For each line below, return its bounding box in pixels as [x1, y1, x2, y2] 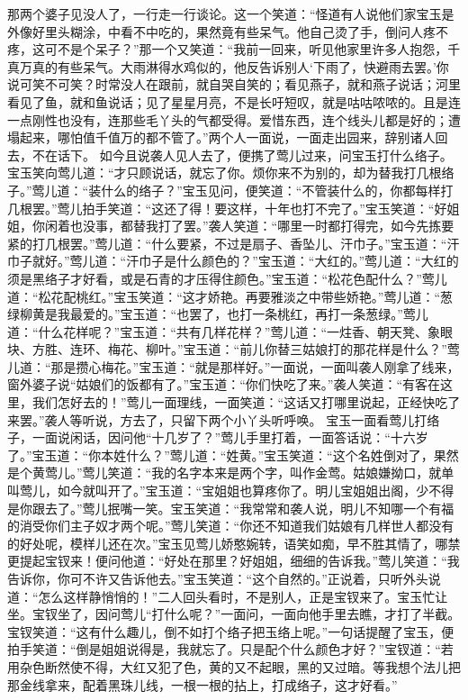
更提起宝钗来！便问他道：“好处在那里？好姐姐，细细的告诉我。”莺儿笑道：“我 [7, 551, 460, 570]
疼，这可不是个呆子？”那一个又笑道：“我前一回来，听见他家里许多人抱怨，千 [7, 40, 461, 59]
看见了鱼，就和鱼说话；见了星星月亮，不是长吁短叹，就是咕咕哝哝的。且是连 [7, 92, 461, 111]
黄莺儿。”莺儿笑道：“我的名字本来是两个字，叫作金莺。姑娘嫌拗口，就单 [31, 463, 454, 482]
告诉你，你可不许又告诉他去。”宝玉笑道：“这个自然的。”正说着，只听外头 [7, 569, 428, 587]
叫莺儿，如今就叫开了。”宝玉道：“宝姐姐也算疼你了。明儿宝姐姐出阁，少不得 [7, 481, 454, 500]
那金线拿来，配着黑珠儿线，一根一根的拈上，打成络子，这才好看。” [7, 675, 398, 694]
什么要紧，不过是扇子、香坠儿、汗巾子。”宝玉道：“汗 [151, 233, 460, 252]
